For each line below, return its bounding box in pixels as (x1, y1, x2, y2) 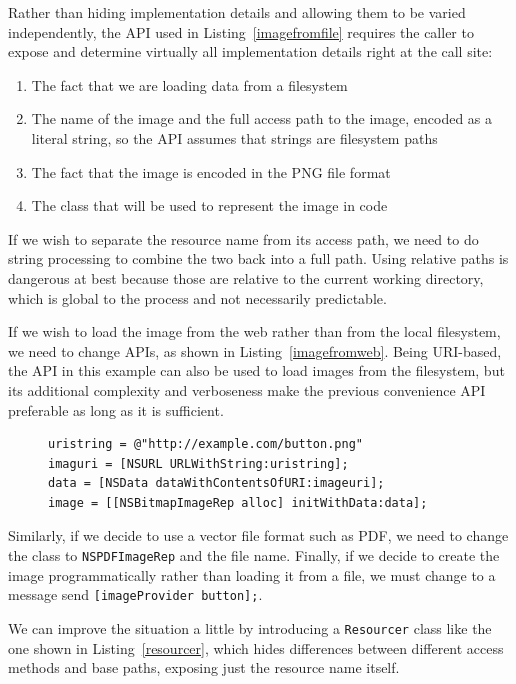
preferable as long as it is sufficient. (8, 399, 224, 420)
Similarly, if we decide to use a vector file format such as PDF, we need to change (8, 525, 509, 546)
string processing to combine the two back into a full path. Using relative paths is (8, 248, 509, 269)
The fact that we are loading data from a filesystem (31, 74, 348, 95)
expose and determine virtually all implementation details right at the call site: (8, 41, 493, 62)
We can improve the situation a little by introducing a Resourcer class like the (8, 617, 492, 638)
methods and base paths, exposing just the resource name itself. (8, 657, 400, 678)
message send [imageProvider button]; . (8, 584, 263, 605)
